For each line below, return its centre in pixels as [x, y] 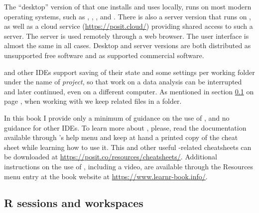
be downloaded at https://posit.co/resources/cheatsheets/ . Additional [111, 157]
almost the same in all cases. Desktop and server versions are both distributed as [128, 45]
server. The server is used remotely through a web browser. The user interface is [127, 35]
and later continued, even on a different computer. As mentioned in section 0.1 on [129, 91]
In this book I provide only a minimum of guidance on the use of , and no [117, 117]
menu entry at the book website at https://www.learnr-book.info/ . [106, 176]
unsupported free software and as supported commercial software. [104, 55]
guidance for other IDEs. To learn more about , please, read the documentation [125, 127]
